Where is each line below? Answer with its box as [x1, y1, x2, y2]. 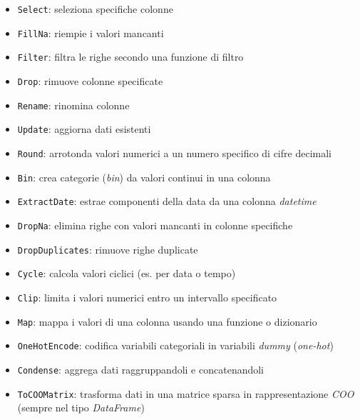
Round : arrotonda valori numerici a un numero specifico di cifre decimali [17, 145, 331, 160]
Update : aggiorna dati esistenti [17, 121, 151, 136]
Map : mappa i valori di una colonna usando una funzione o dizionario [17, 314, 317, 329]
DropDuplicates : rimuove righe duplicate [17, 241, 198, 256]
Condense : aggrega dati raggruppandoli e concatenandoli [17, 361, 264, 376]
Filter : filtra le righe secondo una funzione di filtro [17, 49, 244, 64]
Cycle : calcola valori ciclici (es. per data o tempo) [17, 266, 236, 281]
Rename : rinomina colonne [17, 97, 130, 112]
